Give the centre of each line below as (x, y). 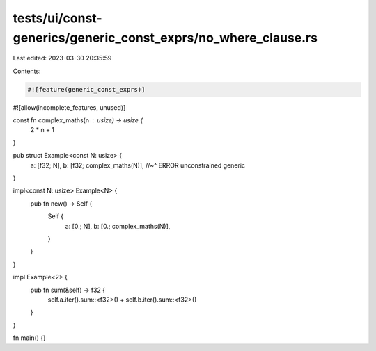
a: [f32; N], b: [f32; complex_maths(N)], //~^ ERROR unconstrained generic (138, 165)
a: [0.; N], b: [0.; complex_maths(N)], (118, 226)
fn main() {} (30, 338)
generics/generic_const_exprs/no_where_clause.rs (165, 38)
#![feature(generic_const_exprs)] (86, 89)
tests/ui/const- (57, 18)
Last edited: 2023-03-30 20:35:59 (62, 58)
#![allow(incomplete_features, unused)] (69, 107)
